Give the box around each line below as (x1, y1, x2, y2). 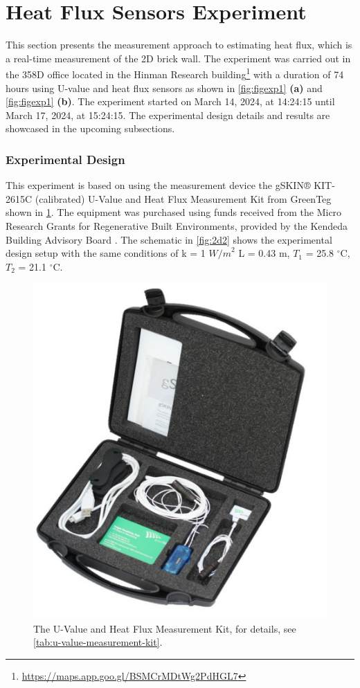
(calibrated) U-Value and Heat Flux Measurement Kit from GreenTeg (35, 191, 332, 206)
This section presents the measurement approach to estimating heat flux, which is (6, 37, 352, 52)
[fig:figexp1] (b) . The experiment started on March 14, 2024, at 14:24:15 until (6, 94, 335, 109)
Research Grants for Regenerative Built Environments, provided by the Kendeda (6, 218, 348, 233)
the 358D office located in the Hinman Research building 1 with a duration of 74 (6, 65, 344, 81)
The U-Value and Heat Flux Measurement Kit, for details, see (33, 621, 296, 635)
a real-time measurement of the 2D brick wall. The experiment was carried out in (6, 51, 351, 65)
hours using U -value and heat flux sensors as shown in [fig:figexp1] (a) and (6, 80, 323, 95)
